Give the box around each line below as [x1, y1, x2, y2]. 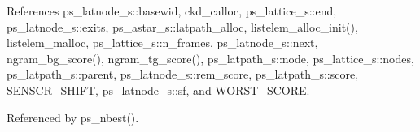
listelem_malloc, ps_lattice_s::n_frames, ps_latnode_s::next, [7, 34, 318, 51]
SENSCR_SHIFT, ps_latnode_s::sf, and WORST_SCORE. [7, 81, 310, 98]
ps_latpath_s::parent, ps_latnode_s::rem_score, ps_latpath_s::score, [7, 66, 359, 83]
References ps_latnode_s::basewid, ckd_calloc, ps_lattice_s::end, [7, 2, 337, 19]
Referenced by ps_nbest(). [7, 109, 139, 126]
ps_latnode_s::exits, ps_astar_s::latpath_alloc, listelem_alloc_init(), [7, 18, 358, 35]
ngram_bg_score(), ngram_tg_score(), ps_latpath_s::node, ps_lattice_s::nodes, [7, 49, 414, 66]
